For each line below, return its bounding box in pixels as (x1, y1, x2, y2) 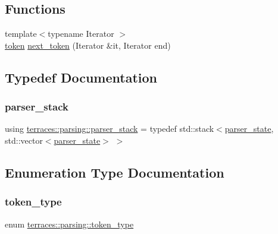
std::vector (5, 134, 43, 146)
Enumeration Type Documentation (5, 163, 224, 181)
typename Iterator (48, 27, 114, 40)
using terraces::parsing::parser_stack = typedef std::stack (5, 122, 214, 135)
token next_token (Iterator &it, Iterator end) (5, 39, 171, 51)
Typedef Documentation (5, 68, 157, 86)
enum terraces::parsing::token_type (5, 217, 134, 230)
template (5, 27, 37, 40)
